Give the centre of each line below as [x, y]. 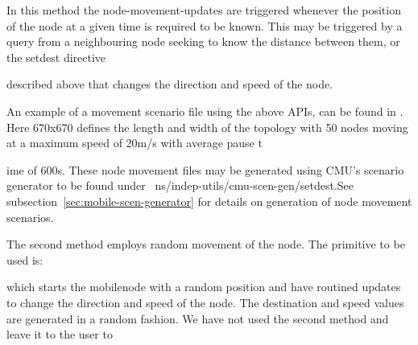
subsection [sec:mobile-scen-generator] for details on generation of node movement [209, 201]
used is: [25, 259]
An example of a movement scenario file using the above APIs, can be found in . [205, 111]
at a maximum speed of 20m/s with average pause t [135, 143]
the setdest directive [56, 57]
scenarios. [30, 217]
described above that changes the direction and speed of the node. [170, 84]
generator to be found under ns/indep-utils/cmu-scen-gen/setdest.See [180, 185]
